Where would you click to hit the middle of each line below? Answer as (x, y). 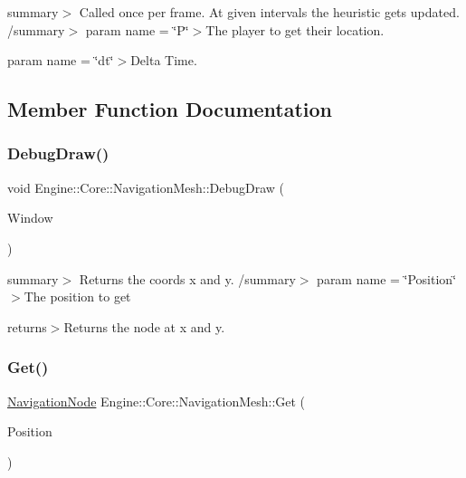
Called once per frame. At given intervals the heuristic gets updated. (269, 12)
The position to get (77, 296)
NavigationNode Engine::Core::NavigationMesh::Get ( (157, 401)
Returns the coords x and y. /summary (187, 278)
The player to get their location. (295, 29)
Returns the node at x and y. (144, 326)
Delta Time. (164, 60)
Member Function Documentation (170, 109)
